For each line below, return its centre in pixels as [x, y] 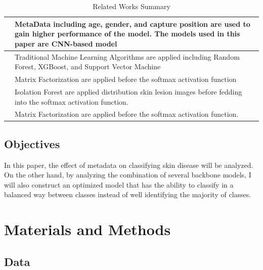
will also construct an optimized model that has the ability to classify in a [119, 184]
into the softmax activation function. [72, 101]
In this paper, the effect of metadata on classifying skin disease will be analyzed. [129, 165]
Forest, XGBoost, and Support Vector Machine [88, 66]
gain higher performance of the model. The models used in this [127, 34]
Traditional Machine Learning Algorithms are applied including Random [127, 56]
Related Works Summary [131, 6]
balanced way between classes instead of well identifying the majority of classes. [128, 194]
